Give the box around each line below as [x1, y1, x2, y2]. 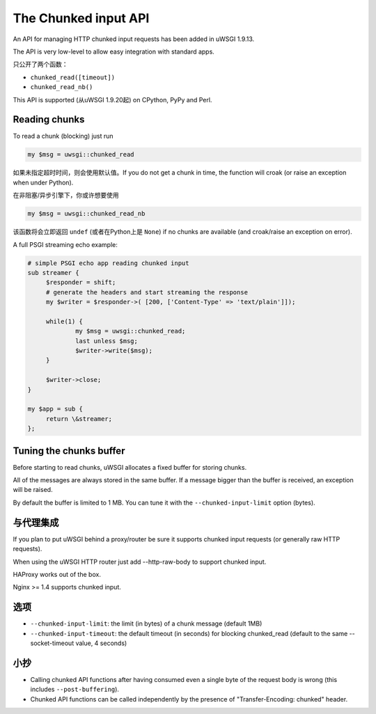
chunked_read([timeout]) [30, 73, 115, 81]
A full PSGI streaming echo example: [13, 240, 118, 248]
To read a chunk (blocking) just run [13, 132, 114, 141]
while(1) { [45, 317, 84, 325]
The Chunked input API [13, 10, 150, 26]
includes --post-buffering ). [30, 685, 120, 694]
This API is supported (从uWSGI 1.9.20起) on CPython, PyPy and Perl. [13, 95, 212, 104]
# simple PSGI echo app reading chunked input [27, 259, 189, 267]
